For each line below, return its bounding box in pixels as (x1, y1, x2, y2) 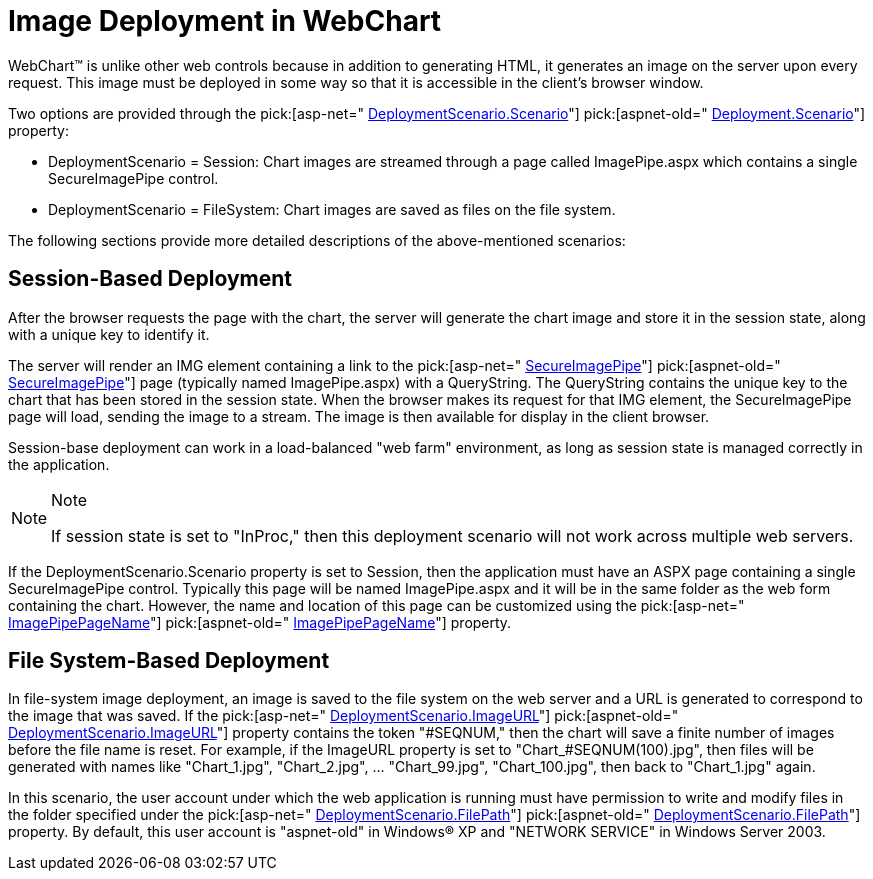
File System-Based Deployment (8, 648, 330, 674)
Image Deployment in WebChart (8, 4, 442, 38)
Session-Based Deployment (8, 266, 293, 292)
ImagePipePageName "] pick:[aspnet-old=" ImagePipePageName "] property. (8, 613, 512, 631)
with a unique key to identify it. (8, 325, 210, 343)
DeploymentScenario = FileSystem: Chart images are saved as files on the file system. (48, 200, 616, 218)
